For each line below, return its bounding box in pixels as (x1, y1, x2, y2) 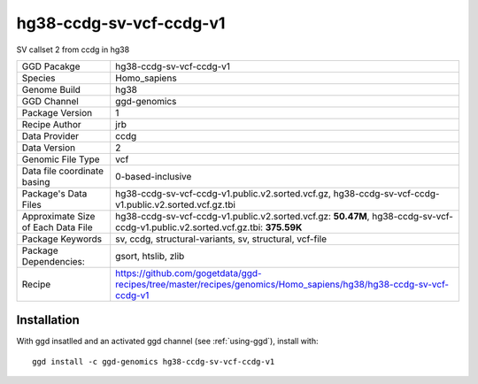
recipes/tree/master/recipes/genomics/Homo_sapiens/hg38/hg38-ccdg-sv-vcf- (115, 278, 450, 290)
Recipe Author (21, 118, 81, 130)
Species (21, 72, 56, 84)
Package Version (21, 106, 93, 119)
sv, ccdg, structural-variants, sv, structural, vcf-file (115, 233, 328, 245)
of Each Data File (21, 221, 93, 234)
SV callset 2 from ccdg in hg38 (16, 44, 130, 55)
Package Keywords (21, 233, 103, 245)
